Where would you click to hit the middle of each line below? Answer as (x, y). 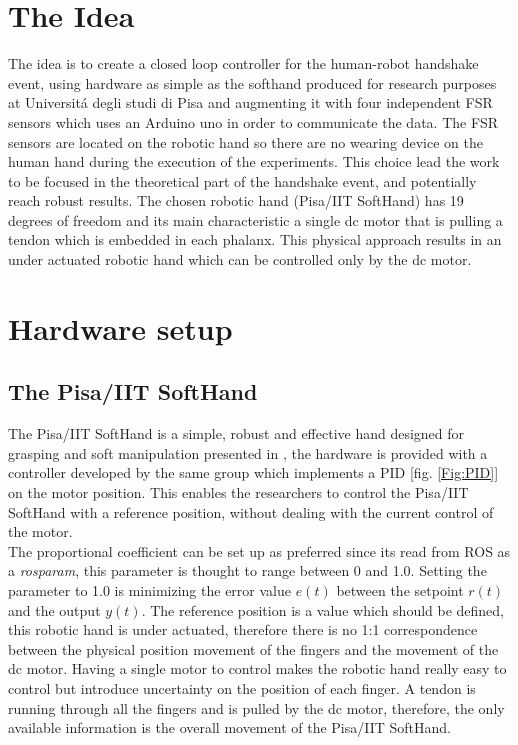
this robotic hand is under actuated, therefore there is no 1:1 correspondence (243, 629)
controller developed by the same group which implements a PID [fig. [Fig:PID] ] (253, 472)
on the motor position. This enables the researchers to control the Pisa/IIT (238, 492)
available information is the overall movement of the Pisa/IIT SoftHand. (229, 727)
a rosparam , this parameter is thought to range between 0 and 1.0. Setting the (247, 570)
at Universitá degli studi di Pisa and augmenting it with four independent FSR (250, 102)
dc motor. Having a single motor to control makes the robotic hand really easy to (257, 668)
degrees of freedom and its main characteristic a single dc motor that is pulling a (255, 219)
